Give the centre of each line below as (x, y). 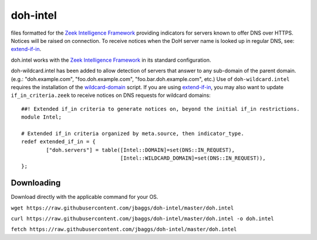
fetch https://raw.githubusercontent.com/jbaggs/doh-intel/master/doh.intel (124, 229)
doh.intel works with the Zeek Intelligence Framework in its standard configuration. (111, 60)
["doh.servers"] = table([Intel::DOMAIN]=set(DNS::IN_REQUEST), (140, 150)
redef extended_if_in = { (59, 142)
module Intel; (41, 117)
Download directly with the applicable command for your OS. (85, 197)
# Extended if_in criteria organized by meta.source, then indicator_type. (133, 133)
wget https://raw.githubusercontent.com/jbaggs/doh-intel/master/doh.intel (122, 208)
